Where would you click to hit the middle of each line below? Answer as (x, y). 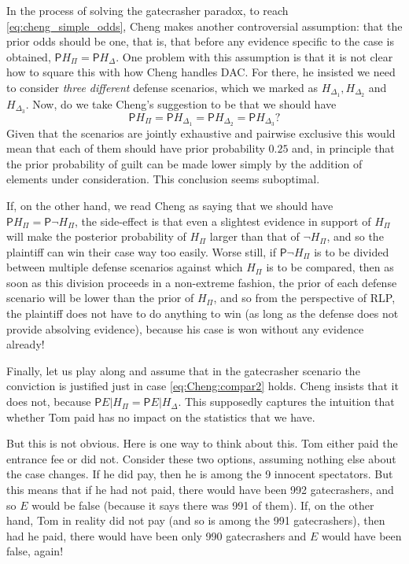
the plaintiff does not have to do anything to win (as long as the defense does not (203, 313)
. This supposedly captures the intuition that (286, 402)
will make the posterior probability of (96, 236)
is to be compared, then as (330, 267)
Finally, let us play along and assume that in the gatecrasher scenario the (183, 370)
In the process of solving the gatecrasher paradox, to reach (147, 10)
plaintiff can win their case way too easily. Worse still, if (141, 251)
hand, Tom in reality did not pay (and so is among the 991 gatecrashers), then (196, 520)
